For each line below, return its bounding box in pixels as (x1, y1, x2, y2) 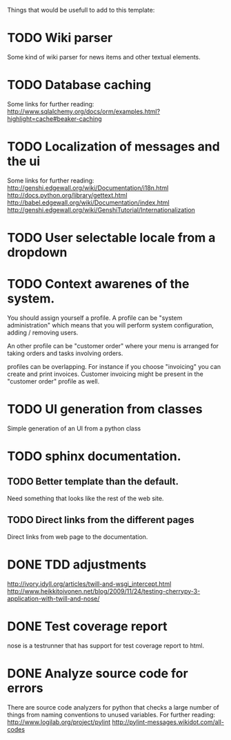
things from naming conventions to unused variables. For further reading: (7, 710, 216, 719)
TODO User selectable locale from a (7, 230, 216, 245)
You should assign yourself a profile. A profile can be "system (7, 314, 183, 322)
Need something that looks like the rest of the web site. (7, 494, 164, 502)
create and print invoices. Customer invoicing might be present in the (7, 370, 203, 378)
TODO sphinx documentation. (7, 448, 181, 464)
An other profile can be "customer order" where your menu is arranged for (7, 341, 219, 350)
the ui (7, 153, 41, 169)
